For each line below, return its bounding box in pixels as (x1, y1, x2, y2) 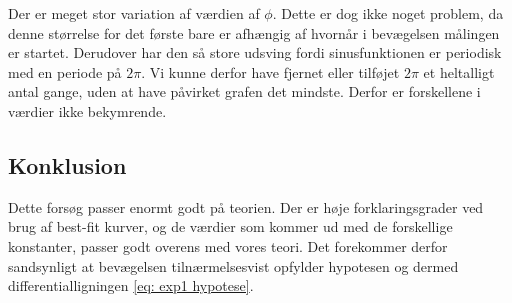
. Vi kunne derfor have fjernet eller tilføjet (141, 61, 400, 82)
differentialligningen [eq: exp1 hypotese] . (8, 275, 254, 296)
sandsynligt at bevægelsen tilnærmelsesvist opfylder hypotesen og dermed (8, 255, 459, 276)
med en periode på (8, 61, 122, 82)
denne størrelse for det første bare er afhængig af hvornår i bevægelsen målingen (8, 22, 500, 43)
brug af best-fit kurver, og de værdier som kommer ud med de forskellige (8, 216, 453, 237)
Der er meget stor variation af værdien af (8, 3, 260, 23)
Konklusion (8, 149, 127, 180)
